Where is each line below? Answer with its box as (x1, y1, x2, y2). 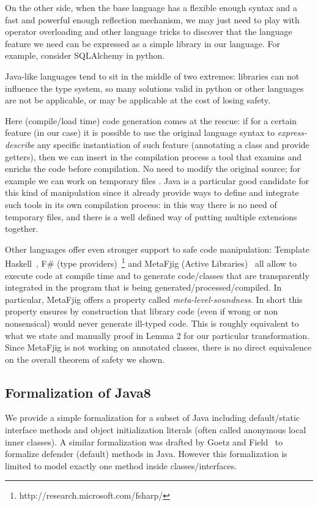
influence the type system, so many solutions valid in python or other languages (5, 81, 304, 94)
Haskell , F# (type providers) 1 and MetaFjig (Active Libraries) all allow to (5, 255, 297, 269)
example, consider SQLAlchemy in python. (5, 49, 165, 62)
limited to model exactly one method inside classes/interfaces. (5, 459, 237, 472)
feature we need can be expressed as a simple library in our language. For (5, 37, 280, 50)
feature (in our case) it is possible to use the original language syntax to (5, 126, 275, 139)
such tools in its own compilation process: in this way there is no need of (5, 198, 277, 210)
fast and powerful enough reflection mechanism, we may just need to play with (5, 13, 300, 26)
